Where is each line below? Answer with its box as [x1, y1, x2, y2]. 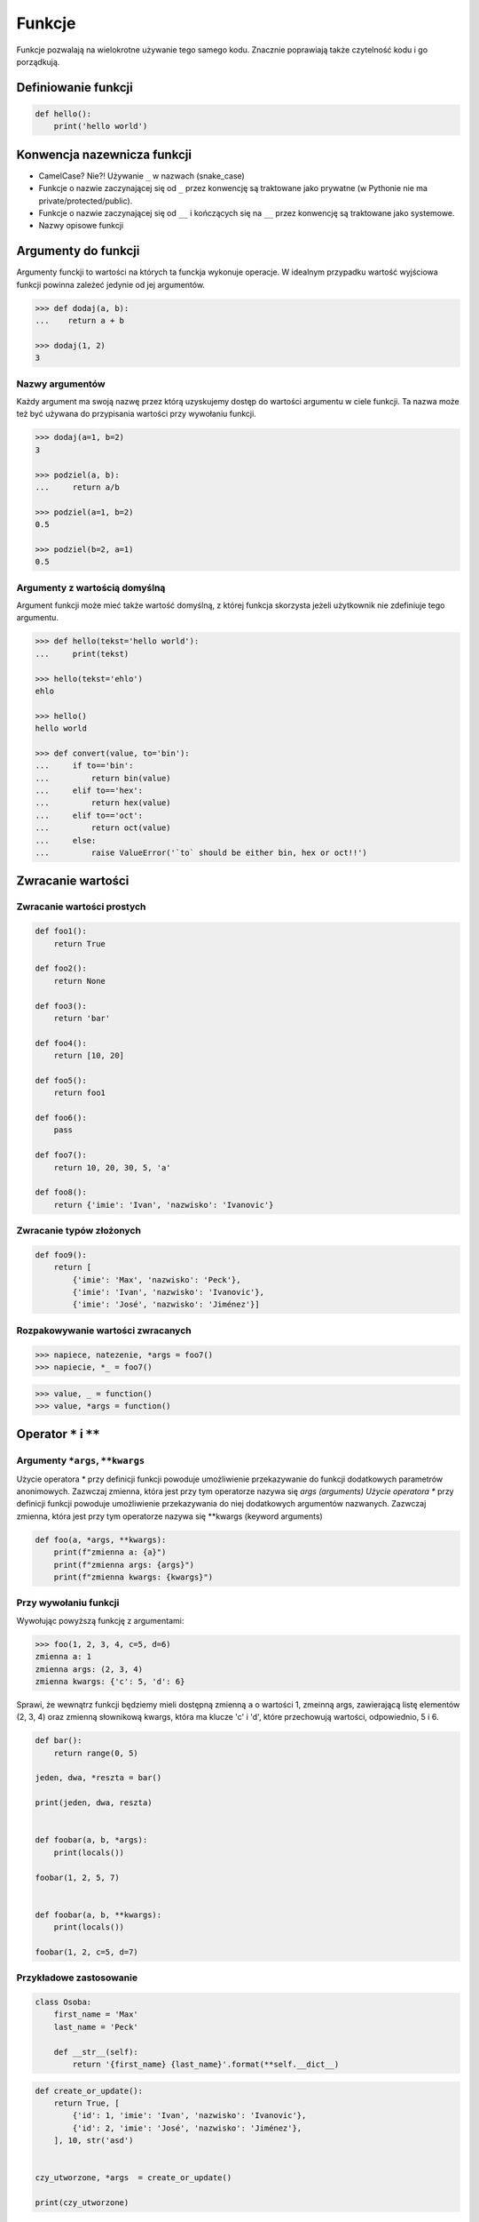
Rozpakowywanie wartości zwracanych [16, 1324, 192, 1337]
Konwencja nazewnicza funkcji [16, 147, 192, 162]
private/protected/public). [38, 196, 133, 206]
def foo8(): [35, 1187, 88, 1197]
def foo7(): [35, 1150, 88, 1160]
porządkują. [16, 56, 60, 67]
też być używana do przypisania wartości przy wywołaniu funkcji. [16, 409, 256, 420]
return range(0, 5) [53, 1747, 139, 1758]
